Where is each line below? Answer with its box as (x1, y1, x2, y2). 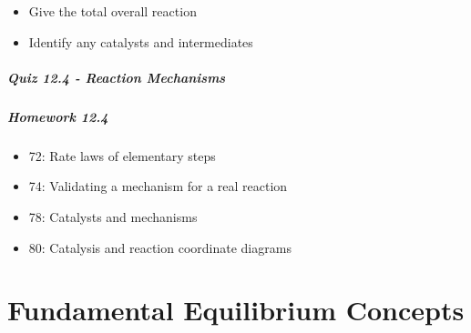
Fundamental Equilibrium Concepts (7, 291, 465, 328)
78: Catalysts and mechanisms (28, 207, 198, 226)
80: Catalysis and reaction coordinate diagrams (28, 237, 292, 257)
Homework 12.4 (7, 106, 108, 126)
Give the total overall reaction (28, 2, 197, 20)
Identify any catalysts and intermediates (28, 32, 253, 51)
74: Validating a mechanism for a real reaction (28, 177, 288, 196)
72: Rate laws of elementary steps (28, 146, 216, 165)
